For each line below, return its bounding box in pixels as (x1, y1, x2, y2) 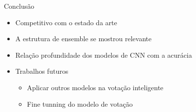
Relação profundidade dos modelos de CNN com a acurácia (15, 49, 192, 60)
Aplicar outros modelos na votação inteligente (27, 82, 163, 92)
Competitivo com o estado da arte (15, 17, 117, 27)
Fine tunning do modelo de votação (27, 98, 133, 109)
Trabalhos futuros (15, 66, 69, 76)
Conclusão (4, 1, 35, 11)
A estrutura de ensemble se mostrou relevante (15, 33, 152, 44)
